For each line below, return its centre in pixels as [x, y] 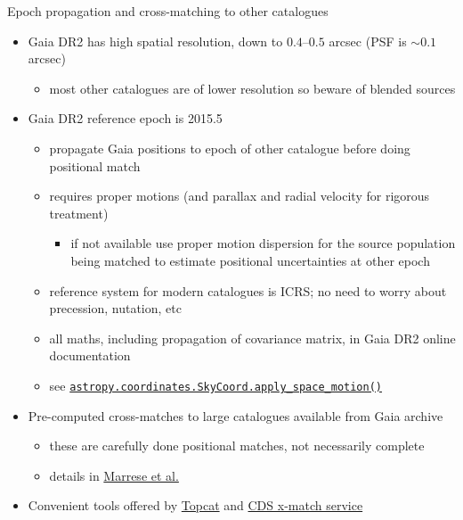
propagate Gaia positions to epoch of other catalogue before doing [230, 148]
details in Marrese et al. [114, 475]
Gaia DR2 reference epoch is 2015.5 [125, 118]
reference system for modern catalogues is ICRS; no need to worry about [248, 290]
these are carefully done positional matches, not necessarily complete [237, 446]
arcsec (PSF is [368, 41]
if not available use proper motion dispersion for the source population [263, 243]
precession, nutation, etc [115, 308]
